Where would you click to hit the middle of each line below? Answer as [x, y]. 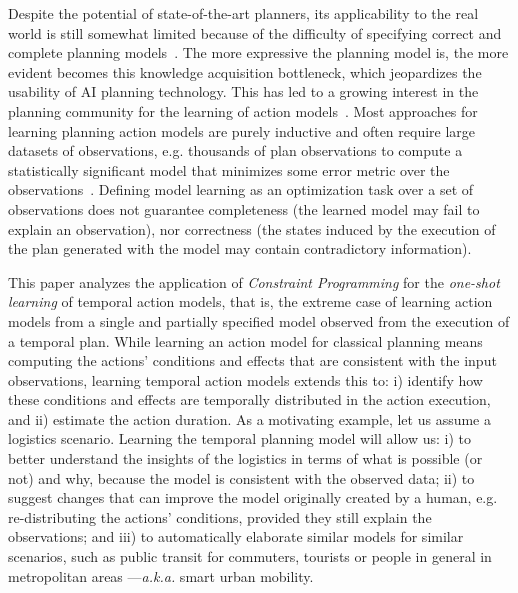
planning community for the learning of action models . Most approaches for [243, 110]
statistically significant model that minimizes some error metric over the [229, 169]
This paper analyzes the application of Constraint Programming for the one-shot [254, 281]
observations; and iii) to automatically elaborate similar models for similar [236, 536]
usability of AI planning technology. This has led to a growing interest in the [243, 91]
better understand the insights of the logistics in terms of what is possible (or [245, 458]
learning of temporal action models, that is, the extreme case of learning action [250, 301]
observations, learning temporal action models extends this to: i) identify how [245, 379]
